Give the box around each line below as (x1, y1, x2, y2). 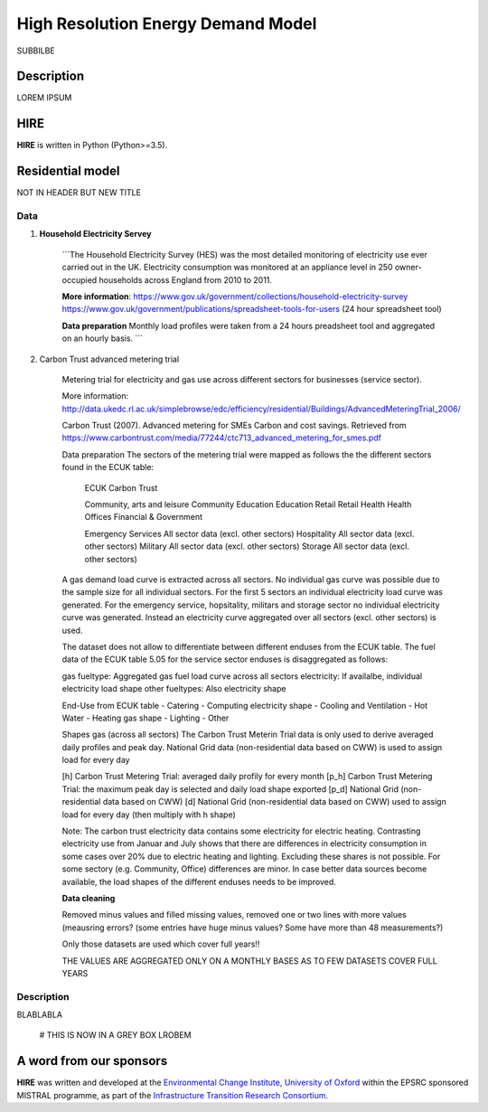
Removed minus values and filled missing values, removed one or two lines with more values (61, 909, 407, 920)
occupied (61, 274, 98, 285)
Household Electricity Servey (39, 229, 153, 240)
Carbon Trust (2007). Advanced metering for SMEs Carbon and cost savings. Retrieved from (61, 420, 407, 431)
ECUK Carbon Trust (84, 482, 158, 493)
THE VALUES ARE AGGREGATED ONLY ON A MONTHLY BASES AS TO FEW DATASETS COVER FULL (61, 955, 437, 966)
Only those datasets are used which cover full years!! (61, 938, 260, 949)
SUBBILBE (16, 45, 55, 56)
